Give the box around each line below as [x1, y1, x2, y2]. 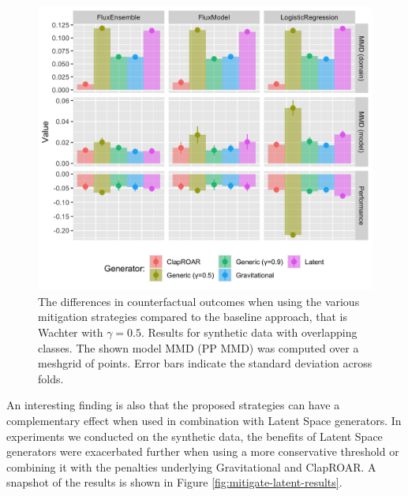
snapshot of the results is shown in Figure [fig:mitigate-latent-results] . [6, 474, 342, 490]
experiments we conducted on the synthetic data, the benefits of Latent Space [6, 427, 383, 444]
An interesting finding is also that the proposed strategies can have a [6, 397, 340, 413]
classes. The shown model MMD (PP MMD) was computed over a [38, 339, 359, 356]
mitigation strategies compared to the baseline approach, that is [38, 308, 348, 325]
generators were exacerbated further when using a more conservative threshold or [6, 443, 399, 460]
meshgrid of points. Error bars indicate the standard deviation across [38, 355, 372, 371]
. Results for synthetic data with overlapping [140, 324, 357, 341]
